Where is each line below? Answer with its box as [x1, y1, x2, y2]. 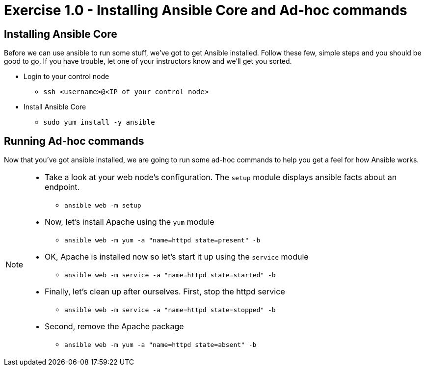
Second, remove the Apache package [45, 321, 184, 332]
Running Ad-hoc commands [4, 134, 144, 147]
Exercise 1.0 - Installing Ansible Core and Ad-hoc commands [4, 2, 407, 19]
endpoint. [45, 182, 80, 192]
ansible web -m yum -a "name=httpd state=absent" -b [64, 341, 257, 349]
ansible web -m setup [64, 202, 141, 210]
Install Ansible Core [24, 103, 86, 111]
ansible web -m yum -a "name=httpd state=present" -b [64, 237, 261, 244]
